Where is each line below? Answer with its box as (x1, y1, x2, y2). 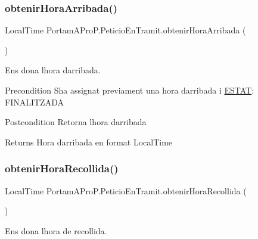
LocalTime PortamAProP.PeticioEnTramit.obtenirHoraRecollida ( (5, 184, 247, 197)
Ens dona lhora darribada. (5, 64, 101, 76)
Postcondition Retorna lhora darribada (5, 116, 147, 128)
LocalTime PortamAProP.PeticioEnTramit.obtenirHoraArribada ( (5, 24, 246, 36)
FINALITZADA (5, 95, 64, 108)
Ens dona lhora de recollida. (5, 224, 107, 237)
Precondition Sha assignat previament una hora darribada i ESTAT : (5, 84, 254, 96)
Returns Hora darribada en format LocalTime (5, 135, 173, 148)
